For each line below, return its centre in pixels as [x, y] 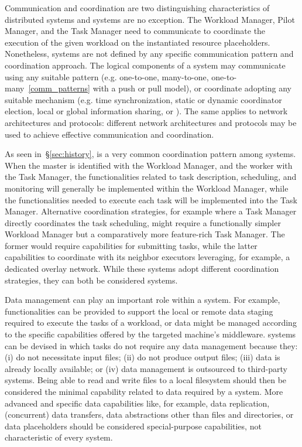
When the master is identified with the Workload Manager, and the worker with [149, 165]
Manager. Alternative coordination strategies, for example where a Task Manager [151, 211]
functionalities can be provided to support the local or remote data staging [139, 311]
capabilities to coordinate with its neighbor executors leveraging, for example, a [147, 257]
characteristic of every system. [59, 437]
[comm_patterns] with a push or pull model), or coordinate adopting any [160, 88]
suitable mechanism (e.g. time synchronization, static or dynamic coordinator [143, 99]
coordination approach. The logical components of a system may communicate [145, 65]
